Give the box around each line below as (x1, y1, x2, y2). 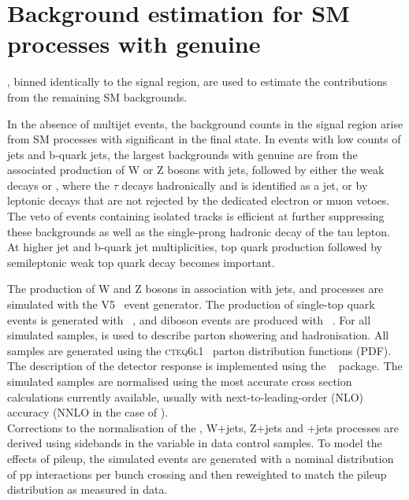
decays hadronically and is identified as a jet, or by (121, 176, 368, 193)
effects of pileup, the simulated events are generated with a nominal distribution (7, 450, 394, 466)
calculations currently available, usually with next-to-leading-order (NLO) (7, 388, 364, 405)
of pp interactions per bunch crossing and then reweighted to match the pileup (7, 465, 387, 482)
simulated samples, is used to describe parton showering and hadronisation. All (7, 327, 389, 343)
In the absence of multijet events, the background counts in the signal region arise (7, 115, 403, 131)
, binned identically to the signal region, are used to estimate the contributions (7, 73, 388, 90)
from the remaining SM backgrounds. (7, 88, 188, 105)
